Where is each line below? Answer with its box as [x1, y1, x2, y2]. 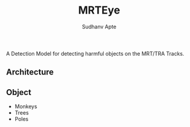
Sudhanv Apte [81, 23, 117, 30]
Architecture [6, 67, 54, 77]
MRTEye [78, 4, 120, 17]
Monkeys [14, 103, 37, 110]
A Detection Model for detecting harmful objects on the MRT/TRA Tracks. [6, 50, 185, 57]
